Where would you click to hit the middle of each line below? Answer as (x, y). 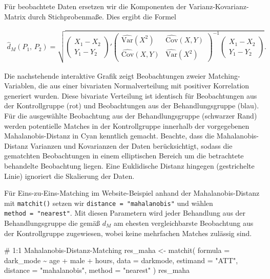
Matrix (15, 16)
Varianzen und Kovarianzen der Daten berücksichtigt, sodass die (131, 145)
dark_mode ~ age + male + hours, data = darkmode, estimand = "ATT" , (121, 260)
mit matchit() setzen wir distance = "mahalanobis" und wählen (109, 203)
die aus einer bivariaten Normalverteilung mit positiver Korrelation (144, 86)
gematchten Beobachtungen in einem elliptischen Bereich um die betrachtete (124, 156)
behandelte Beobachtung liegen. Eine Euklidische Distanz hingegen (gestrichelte (129, 165)
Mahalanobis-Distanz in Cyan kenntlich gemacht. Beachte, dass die (109, 136)
